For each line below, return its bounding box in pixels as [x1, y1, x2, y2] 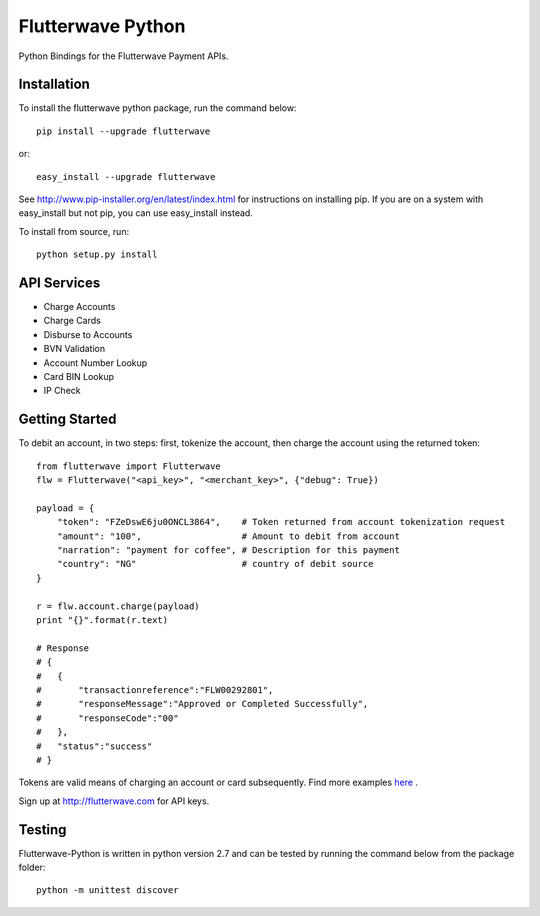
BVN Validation [43, 343, 105, 355]
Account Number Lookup [43, 356, 148, 369]
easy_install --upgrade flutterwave [36, 171, 216, 182]
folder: [18, 861, 46, 874]
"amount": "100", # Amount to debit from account [56, 530, 400, 542]
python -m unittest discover [36, 885, 179, 896]
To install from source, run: [18, 225, 130, 237]
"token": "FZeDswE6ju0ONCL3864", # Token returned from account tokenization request [56, 516, 506, 528]
